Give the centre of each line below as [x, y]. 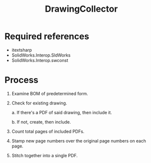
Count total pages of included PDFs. [48, 131]
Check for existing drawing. [39, 103]
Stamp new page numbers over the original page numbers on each [79, 141]
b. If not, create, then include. [41, 122]
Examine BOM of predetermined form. [50, 93]
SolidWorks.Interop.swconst [40, 60]
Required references [47, 36]
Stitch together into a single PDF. [45, 155]
